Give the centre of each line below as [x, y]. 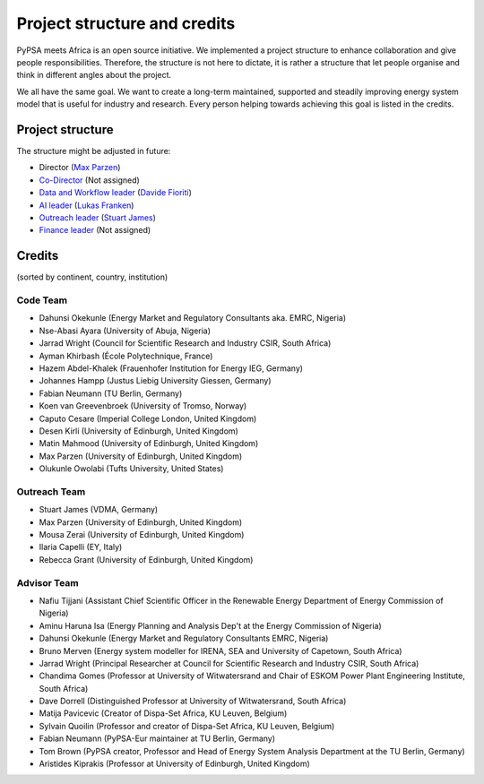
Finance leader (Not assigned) [95, 230]
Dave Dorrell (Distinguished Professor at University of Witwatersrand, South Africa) [193, 701]
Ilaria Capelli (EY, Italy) [81, 547]
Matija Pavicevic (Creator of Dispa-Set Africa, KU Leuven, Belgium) [163, 713]
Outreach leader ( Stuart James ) [98, 217]
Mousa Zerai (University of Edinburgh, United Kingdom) [142, 535]
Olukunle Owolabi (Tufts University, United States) [131, 469]
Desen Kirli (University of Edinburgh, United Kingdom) [139, 431]
